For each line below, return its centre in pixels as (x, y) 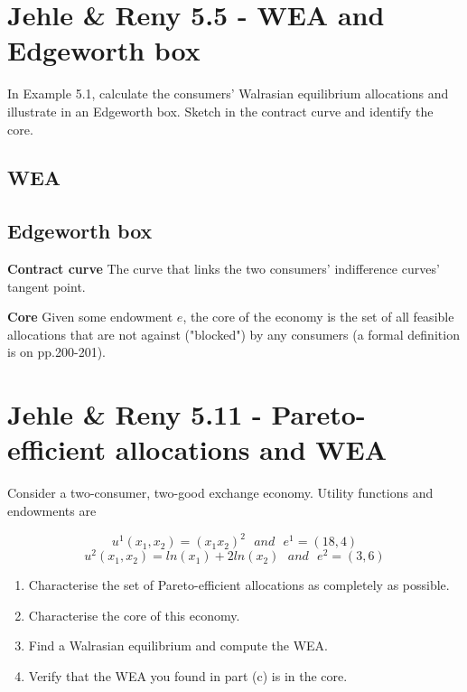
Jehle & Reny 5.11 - (135, 414)
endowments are (52, 510)
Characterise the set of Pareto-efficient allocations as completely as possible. (239, 585)
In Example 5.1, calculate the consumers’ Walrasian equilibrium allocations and (228, 94)
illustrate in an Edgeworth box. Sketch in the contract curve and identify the (220, 111)
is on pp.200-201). (56, 352)
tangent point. (47, 286)
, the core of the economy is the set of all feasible (318, 317)
